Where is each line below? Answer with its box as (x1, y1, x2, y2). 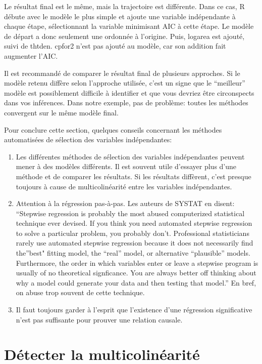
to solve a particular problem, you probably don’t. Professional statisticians (16, 227, 249, 238)
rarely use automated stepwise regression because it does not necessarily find (16, 237, 253, 248)
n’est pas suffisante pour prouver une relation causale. (16, 314, 183, 325)
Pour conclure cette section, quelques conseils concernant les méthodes (4, 124, 222, 135)
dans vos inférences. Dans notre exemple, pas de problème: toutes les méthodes (4, 97, 248, 108)
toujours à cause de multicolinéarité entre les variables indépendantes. (16, 181, 232, 191)
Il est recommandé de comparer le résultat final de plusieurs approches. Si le (4, 67, 240, 78)
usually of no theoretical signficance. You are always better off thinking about (16, 267, 256, 278)
